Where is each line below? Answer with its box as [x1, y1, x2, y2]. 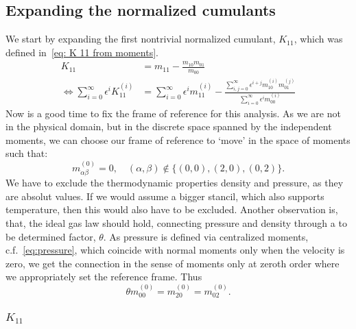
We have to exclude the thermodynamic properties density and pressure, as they [5, 175, 344, 190]
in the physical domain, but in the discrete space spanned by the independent [5, 119, 332, 134]
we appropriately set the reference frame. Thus [5, 269, 202, 284]
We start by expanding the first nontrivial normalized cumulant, [5, 32, 276, 46]
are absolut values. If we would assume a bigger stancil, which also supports [5, 188, 324, 203]
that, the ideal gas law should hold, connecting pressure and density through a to [5, 216, 347, 230]
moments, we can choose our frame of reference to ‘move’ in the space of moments [5, 132, 351, 147]
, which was [294, 32, 343, 46]
